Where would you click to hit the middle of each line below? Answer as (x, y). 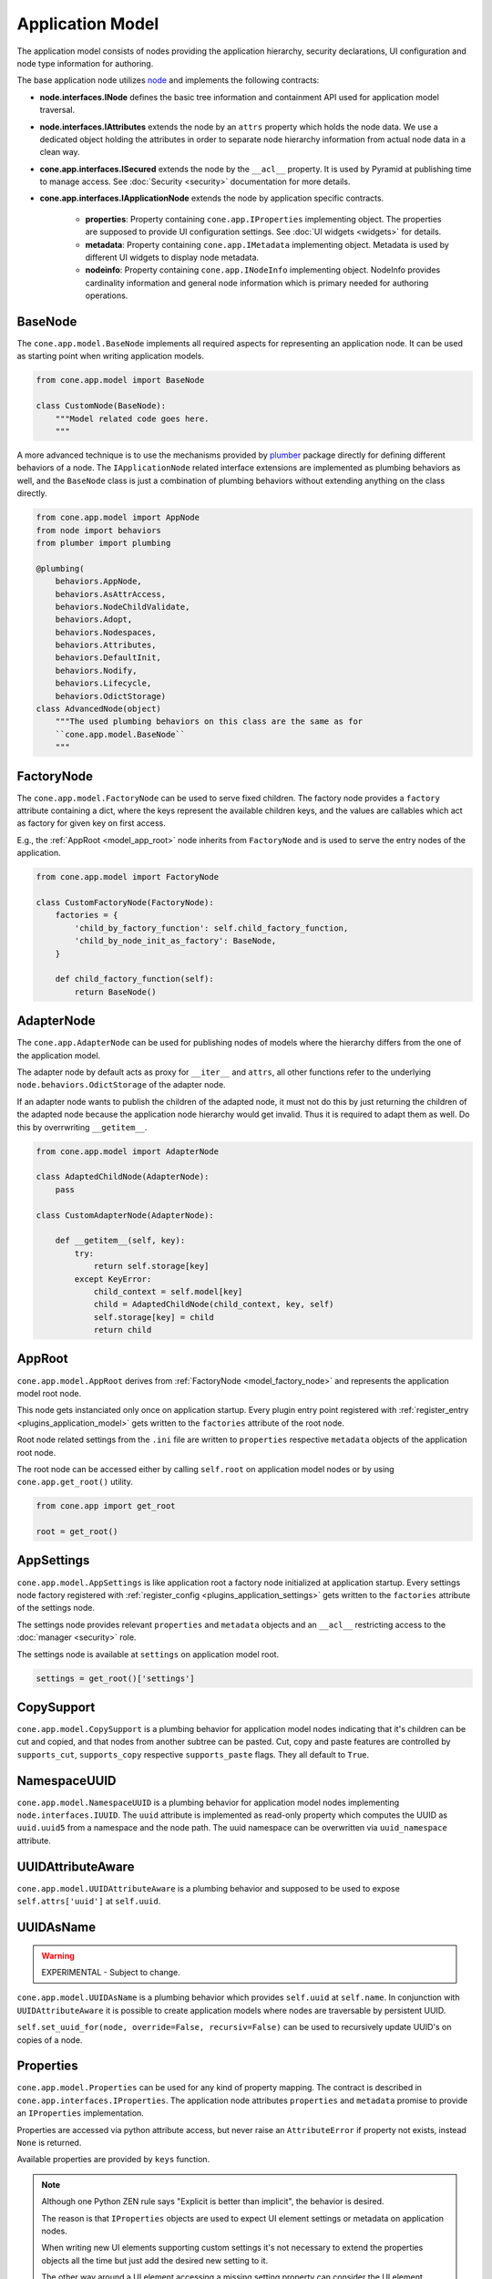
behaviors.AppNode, (99, 582)
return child (123, 1330)
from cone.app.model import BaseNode (120, 380)
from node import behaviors (98, 530)
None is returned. (49, 2142)
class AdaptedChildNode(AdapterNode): (123, 1177)
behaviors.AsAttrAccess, (111, 594)
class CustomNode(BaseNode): (101, 406)
